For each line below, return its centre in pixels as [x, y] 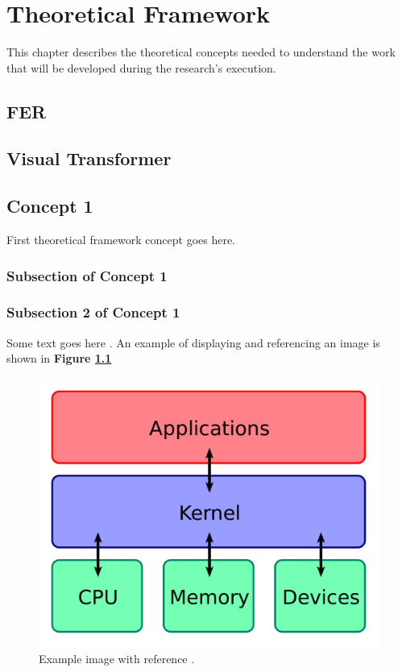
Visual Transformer [89, 158]
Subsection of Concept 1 [87, 275]
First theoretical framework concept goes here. [121, 240]
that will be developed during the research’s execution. [141, 67]
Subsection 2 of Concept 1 [93, 312]
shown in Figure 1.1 [59, 358]
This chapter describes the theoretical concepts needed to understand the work [201, 52]
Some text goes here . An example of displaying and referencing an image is [193, 342]
